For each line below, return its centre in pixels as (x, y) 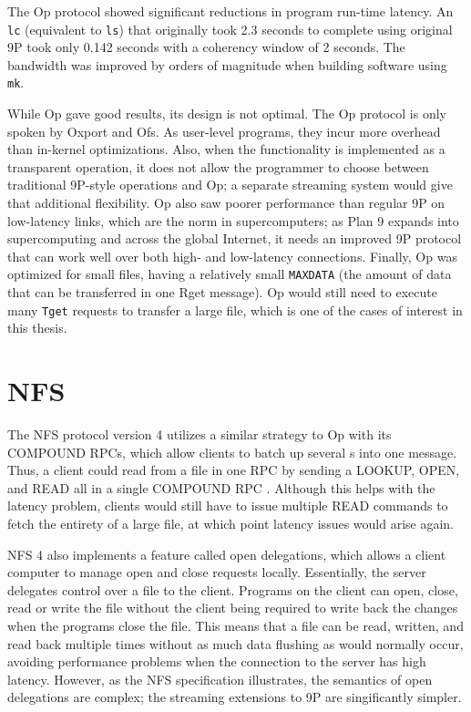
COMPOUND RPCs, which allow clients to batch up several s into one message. (232, 452)
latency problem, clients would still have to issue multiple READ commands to (228, 506)
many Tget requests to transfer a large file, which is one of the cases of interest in (235, 310)
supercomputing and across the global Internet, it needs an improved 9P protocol (235, 238)
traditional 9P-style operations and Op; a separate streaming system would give (230, 185)
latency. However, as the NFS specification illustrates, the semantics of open (220, 679)
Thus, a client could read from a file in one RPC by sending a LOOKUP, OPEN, (234, 470)
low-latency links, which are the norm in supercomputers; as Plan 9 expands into (233, 220)
